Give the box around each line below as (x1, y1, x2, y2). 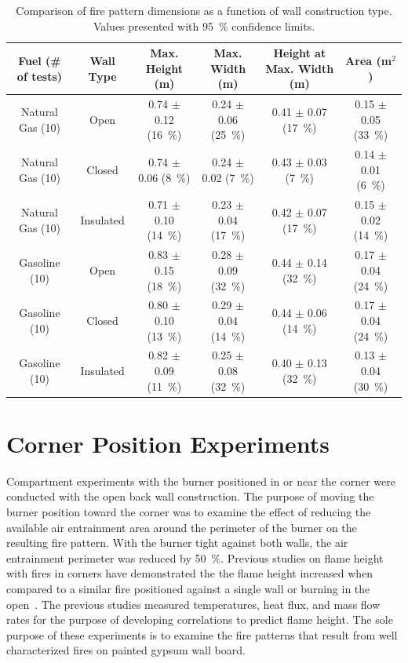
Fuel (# (18, 52, 61, 68)
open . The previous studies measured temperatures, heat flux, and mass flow (6, 596, 381, 612)
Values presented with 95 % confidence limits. (93, 17, 315, 34)
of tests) (16, 67, 63, 84)
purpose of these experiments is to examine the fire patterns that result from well (6, 626, 398, 643)
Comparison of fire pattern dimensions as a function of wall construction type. (16, 2, 392, 18)
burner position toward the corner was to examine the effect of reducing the (6, 503, 371, 519)
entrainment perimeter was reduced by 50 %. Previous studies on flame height (6, 549, 384, 566)
